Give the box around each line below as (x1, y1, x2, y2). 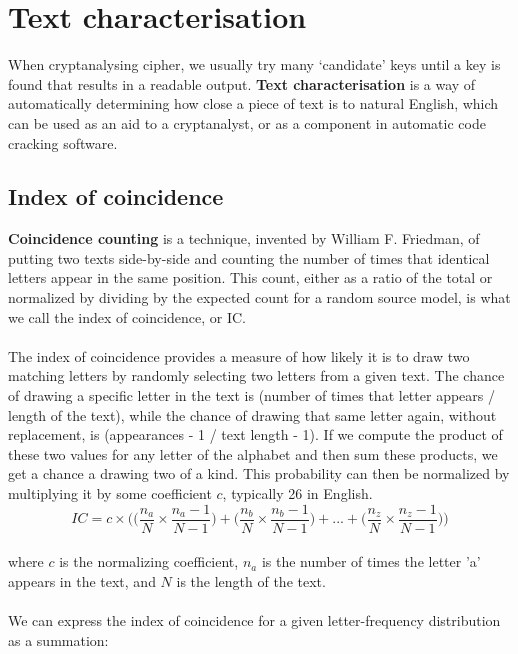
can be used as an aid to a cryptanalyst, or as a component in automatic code (8, 112, 486, 133)
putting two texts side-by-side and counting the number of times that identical (8, 247, 490, 268)
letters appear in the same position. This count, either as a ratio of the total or (8, 267, 493, 288)
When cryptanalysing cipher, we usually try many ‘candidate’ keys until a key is (8, 54, 501, 75)
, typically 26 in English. (222, 483, 373, 504)
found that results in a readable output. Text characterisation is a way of (8, 73, 476, 94)
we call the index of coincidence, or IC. (8, 306, 247, 327)
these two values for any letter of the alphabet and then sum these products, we (8, 443, 498, 464)
